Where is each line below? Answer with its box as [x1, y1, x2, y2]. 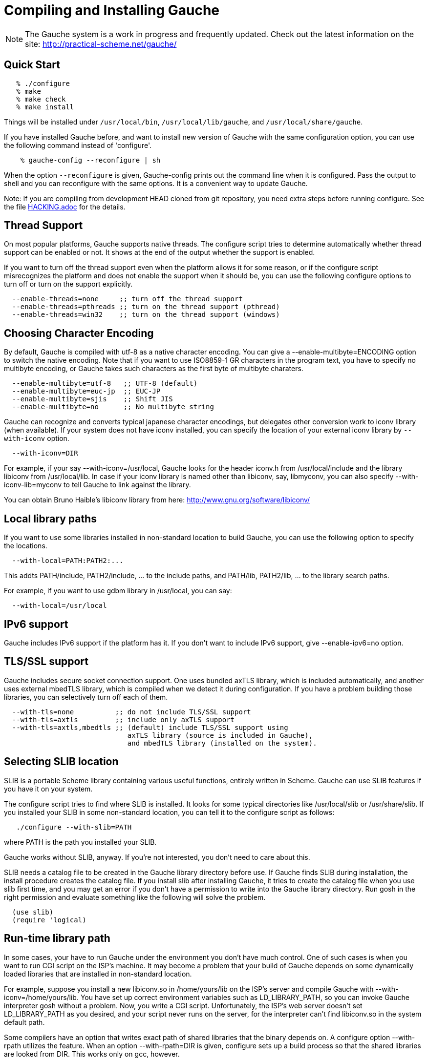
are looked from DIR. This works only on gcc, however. [4, 1049, 180, 1058]
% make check [16, 95, 66, 103]
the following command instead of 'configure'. [4, 141, 152, 149]
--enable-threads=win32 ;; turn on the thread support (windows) [12, 311, 280, 319]
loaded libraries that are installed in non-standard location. [4, 969, 192, 978]
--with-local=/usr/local [12, 602, 107, 610]
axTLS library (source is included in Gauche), [127, 731, 313, 739]
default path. [4, 1018, 45, 1026]
